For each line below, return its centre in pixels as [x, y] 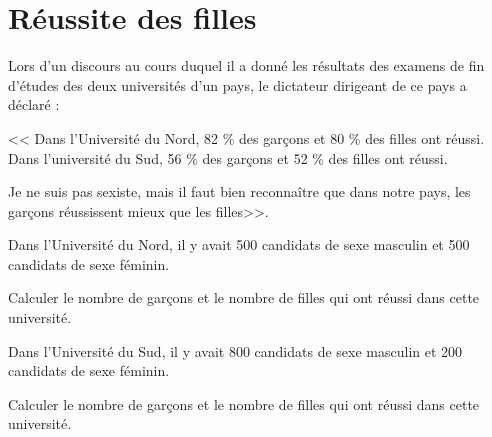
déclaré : [34, 104]
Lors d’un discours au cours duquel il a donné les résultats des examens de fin [246, 65]
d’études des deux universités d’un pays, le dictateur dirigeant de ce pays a [237, 84]
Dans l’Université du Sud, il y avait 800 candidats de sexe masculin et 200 [235, 350]
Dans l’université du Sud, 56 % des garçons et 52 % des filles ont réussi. [228, 157]
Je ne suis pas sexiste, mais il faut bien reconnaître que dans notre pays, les [239, 191]
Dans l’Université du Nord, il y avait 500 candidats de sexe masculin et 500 [239, 244]
